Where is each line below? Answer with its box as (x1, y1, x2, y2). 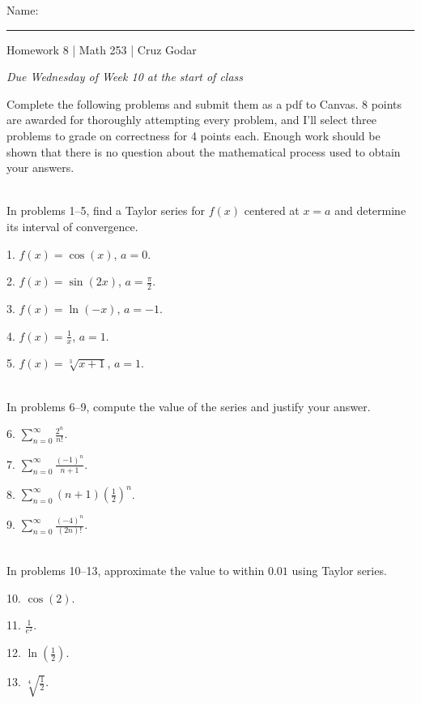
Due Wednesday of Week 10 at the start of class (6, 68, 244, 85)
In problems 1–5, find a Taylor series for (6, 202, 205, 219)
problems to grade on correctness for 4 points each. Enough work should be (6, 127, 381, 144)
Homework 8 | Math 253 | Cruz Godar (6, 41, 197, 58)
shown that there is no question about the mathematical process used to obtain (6, 143, 401, 160)
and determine (334, 202, 406, 219)
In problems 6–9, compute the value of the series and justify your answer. (6, 397, 371, 414)
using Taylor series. (291, 561, 387, 578)
